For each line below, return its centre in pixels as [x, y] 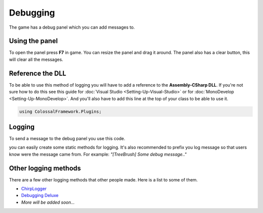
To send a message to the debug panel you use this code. [67, 139]
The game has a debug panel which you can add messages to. [72, 27]
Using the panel [33, 41]
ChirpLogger [34, 189]
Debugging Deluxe [40, 195]
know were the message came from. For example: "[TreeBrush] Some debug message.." [98, 154]
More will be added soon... [48, 202]
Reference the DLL [38, 73]
